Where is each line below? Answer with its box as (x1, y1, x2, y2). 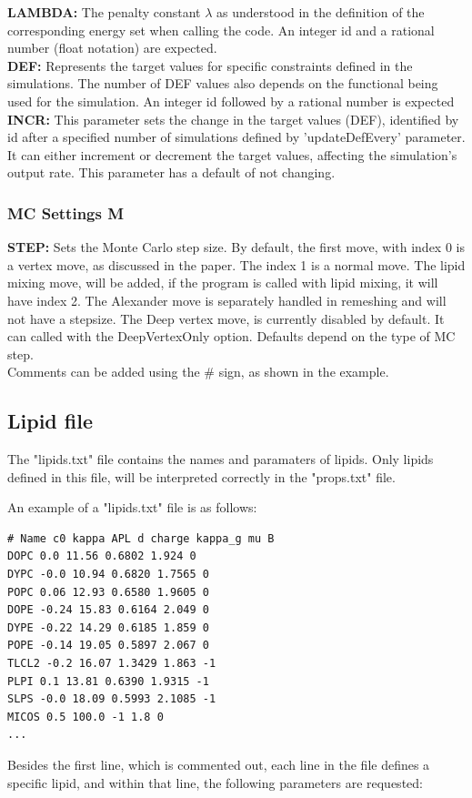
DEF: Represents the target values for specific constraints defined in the (7, 56, 413, 75)
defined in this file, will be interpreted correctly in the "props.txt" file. (7, 467, 396, 486)
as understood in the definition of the (216, 3, 425, 21)
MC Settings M (7, 201, 125, 224)
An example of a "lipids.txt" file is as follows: (7, 498, 257, 517)
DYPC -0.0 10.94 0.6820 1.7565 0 (7, 568, 209, 581)
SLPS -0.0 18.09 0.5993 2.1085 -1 (7, 692, 216, 706)
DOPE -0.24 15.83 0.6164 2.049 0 (7, 603, 209, 617)
